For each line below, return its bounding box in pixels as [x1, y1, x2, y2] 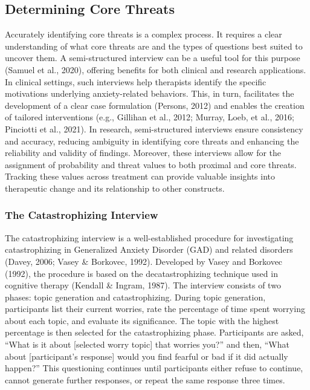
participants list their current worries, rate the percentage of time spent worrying [5, 302, 305, 315]
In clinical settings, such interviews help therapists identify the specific [5, 75, 266, 88]
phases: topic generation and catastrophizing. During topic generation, [5, 290, 266, 303]
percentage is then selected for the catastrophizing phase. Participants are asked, [5, 326, 304, 339]
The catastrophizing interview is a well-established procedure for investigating [5, 231, 294, 244]
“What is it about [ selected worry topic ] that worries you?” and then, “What [5, 338, 289, 351]
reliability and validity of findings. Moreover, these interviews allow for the [5, 146, 282, 159]
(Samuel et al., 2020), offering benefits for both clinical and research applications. [5, 63, 306, 76]
